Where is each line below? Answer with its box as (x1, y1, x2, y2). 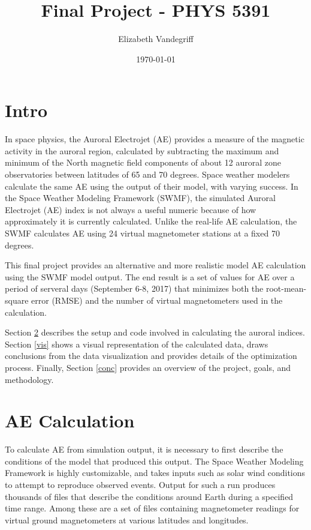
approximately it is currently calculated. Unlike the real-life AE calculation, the (5, 215, 297, 227)
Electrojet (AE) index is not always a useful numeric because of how (5, 203, 256, 215)
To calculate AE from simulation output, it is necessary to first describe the (5, 443, 283, 456)
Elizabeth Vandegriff (118, 32, 194, 45)
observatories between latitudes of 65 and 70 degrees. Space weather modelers (5, 168, 290, 181)
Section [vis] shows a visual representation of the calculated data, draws (5, 337, 268, 350)
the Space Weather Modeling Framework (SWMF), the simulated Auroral (5, 191, 276, 204)
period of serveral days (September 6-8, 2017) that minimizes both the (5, 282, 264, 295)
